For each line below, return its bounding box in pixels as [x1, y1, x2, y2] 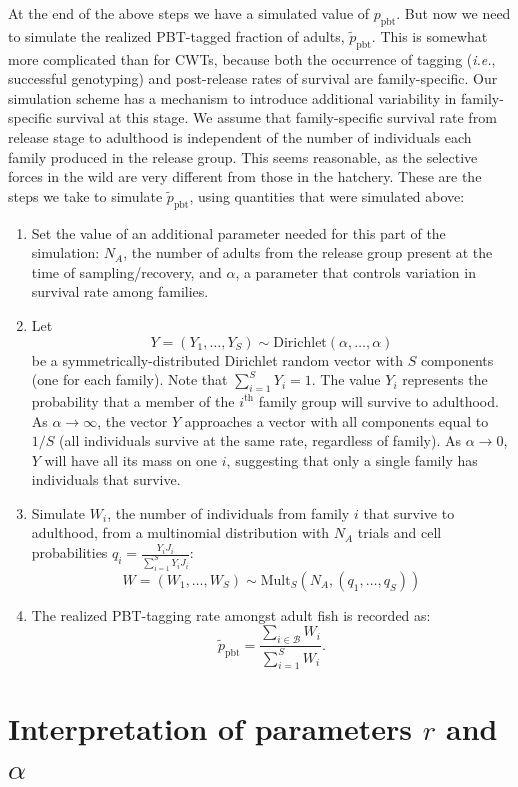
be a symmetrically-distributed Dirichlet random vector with [31, 349, 403, 370]
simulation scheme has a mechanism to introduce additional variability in [8, 87, 457, 108]
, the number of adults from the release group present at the [123, 242, 493, 263]
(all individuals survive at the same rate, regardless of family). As [59, 430, 462, 451]
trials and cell [357, 522, 442, 543]
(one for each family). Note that [31, 369, 228, 390]
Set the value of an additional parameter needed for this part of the [31, 222, 446, 243]
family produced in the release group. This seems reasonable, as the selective [8, 146, 478, 167]
